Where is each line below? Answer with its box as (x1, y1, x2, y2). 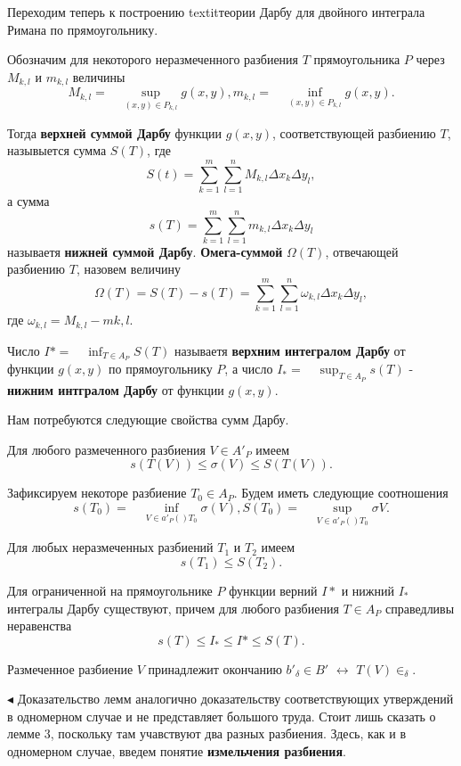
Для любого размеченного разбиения (7, 440, 206, 458)
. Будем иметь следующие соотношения (233, 483, 449, 502)
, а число (224, 359, 273, 378)
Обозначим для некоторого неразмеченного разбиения (7, 50, 299, 69)
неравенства (7, 616, 72, 635)
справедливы (385, 598, 455, 617)
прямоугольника (313, 50, 400, 69)
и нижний (341, 581, 394, 599)
